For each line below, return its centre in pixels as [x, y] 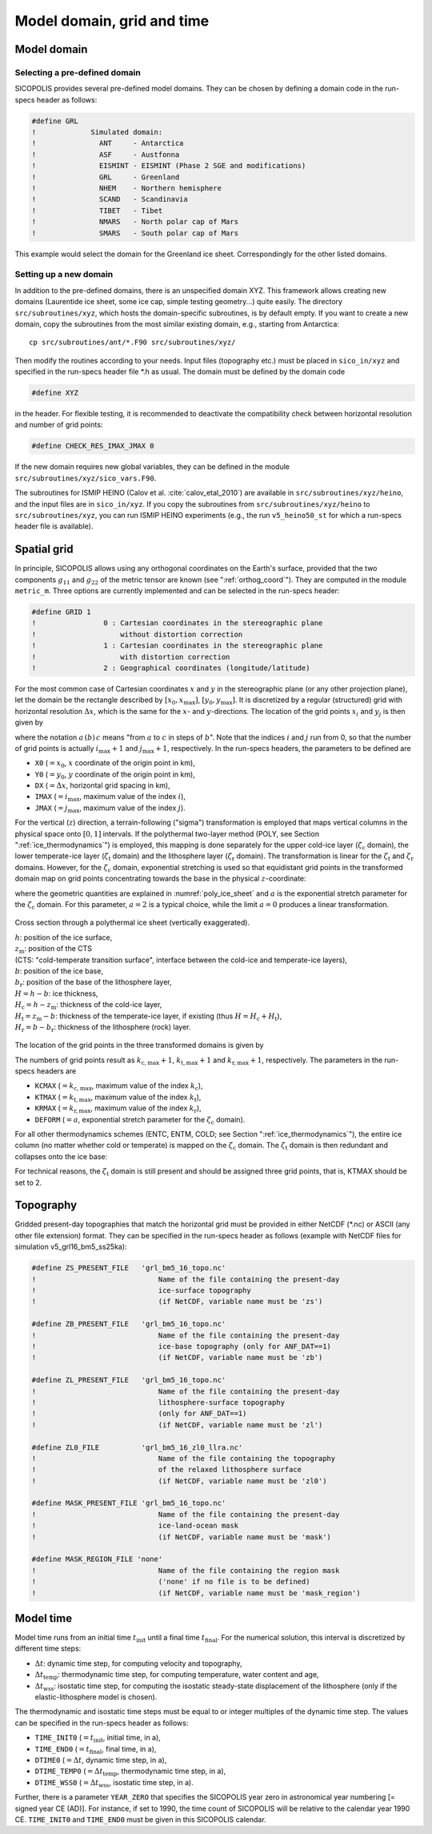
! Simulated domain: [97, 132]
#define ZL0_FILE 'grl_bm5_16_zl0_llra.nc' [137, 1447]
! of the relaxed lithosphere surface [167, 1470]
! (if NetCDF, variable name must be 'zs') [177, 1302]
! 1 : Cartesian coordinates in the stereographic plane [177, 646]
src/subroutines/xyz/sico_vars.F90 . [86, 478]
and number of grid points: [59, 425]
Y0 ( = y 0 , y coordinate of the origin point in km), [115, 775]
